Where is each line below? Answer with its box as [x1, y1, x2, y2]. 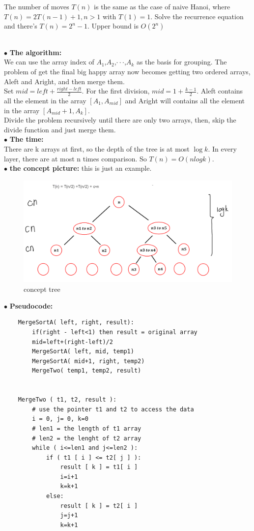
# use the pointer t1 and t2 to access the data [32, 406, 194, 413]
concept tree [24, 284, 60, 294]
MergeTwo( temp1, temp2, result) [32, 367, 141, 375]
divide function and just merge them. [4, 124, 116, 134]
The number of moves [4, 1, 69, 11]
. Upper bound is [87, 21, 139, 31]
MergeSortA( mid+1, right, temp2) [32, 357, 145, 365]
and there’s [4, 21, 37, 31]
